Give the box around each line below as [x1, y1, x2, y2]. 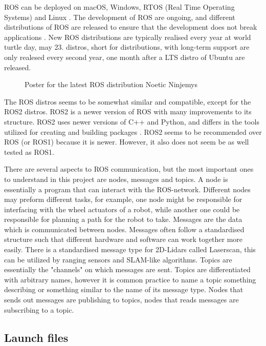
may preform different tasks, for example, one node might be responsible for [4, 194, 242, 205]
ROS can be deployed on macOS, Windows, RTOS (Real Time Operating [4, 2, 235, 12]
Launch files [4, 329, 69, 345]
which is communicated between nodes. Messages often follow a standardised [4, 223, 245, 234]
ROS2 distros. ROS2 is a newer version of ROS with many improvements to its [4, 106, 252, 117]
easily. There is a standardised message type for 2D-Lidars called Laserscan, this [4, 244, 256, 255]
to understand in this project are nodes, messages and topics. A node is [4, 173, 228, 184]
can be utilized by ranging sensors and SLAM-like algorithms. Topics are [4, 254, 232, 264]
